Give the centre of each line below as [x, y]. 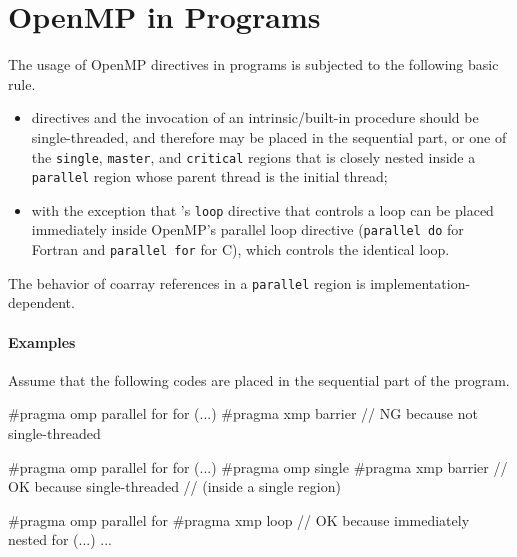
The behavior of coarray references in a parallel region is [187, 282]
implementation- [420, 282]
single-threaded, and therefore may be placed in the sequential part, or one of [269, 136]
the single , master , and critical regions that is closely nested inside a [253, 156]
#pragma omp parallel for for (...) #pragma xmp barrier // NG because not [243, 413]
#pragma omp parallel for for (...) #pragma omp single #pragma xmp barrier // [258, 466]
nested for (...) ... [60, 539]
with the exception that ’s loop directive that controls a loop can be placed [262, 209]
